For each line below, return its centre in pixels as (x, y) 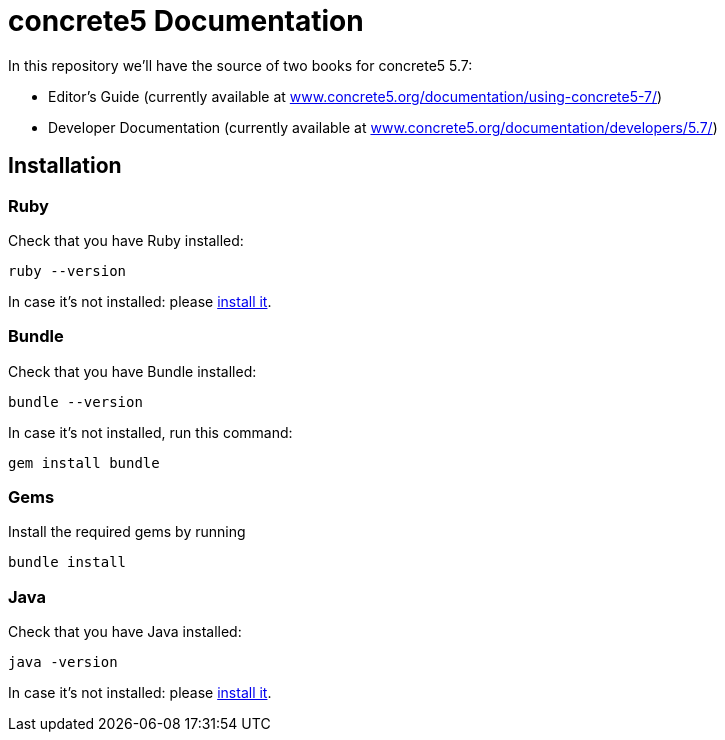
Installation (65, 166)
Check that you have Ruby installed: (126, 240)
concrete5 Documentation (186, 21)
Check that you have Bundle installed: (132, 371)
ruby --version (67, 270)
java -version (63, 662)
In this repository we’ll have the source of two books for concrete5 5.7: (240, 65)
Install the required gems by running (127, 532)
